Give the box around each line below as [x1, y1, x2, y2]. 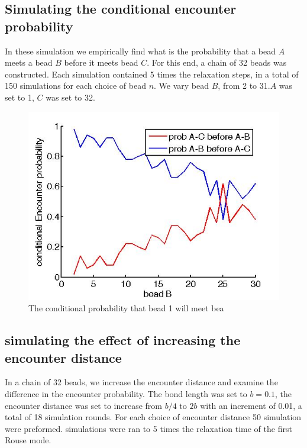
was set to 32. [46, 91, 95, 103]
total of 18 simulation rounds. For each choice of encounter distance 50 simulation [5, 411, 302, 423]
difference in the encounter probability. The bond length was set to [5, 387, 247, 399]
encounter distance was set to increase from [5, 399, 162, 411]
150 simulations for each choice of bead [5, 79, 146, 92]
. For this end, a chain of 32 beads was [147, 56, 287, 69]
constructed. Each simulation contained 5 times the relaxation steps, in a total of [5, 67, 299, 80]
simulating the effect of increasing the [5, 331, 241, 349]
